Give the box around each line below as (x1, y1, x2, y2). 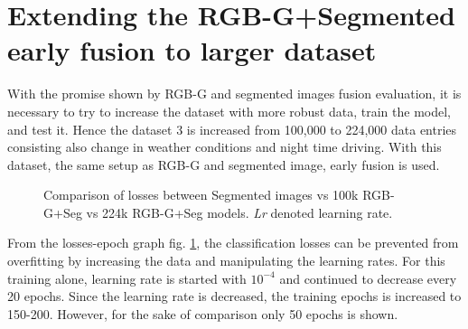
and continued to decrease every (279, 268, 457, 287)
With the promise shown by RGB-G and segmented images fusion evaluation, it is (7, 84, 462, 103)
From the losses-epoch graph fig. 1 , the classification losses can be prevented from (7, 233, 459, 252)
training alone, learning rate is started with (7, 268, 247, 287)
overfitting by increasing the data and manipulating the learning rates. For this (7, 251, 445, 270)
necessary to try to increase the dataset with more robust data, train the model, (7, 101, 451, 120)
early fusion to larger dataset (7, 32, 377, 69)
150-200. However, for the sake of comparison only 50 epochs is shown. (7, 304, 398, 323)
